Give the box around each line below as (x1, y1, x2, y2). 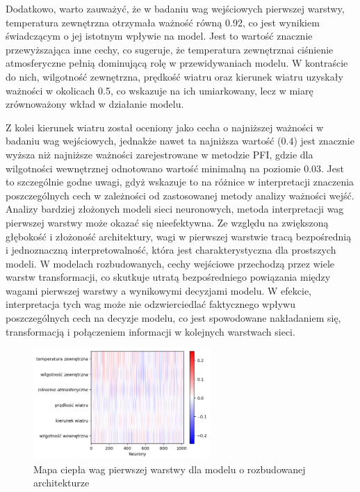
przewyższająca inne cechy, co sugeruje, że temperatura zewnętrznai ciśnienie (6, 42, 334, 56)
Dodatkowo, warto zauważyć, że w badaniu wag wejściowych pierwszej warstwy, (6, 1, 345, 15)
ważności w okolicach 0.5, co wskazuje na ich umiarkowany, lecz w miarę (6, 83, 313, 97)
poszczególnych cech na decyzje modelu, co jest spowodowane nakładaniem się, (6, 311, 341, 325)
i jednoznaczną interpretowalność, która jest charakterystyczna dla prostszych (6, 243, 336, 257)
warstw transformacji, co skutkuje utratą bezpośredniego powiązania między (6, 270, 331, 284)
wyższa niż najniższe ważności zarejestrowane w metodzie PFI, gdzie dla (6, 147, 313, 161)
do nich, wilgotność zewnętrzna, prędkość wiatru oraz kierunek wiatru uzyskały (6, 69, 343, 83)
